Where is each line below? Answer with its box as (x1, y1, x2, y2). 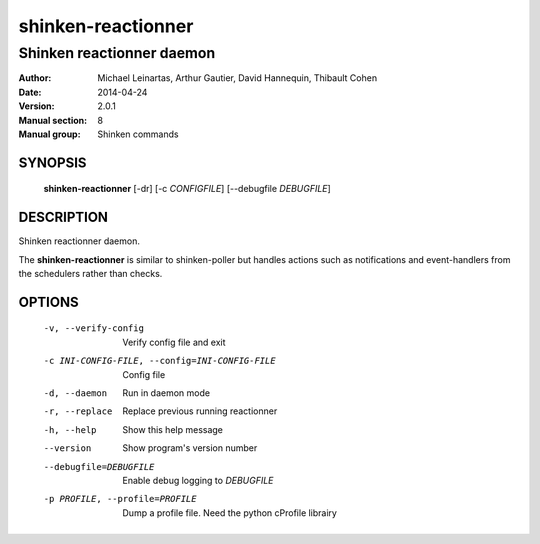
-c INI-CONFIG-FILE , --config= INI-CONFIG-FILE (43, 355, 276, 367)
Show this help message (122, 423, 224, 435)
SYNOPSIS (18, 154, 87, 171)
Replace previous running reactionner (122, 405, 278, 417)
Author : (18, 72, 52, 84)
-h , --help (43, 424, 97, 435)
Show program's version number (122, 442, 258, 454)
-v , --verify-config (43, 323, 145, 334)
